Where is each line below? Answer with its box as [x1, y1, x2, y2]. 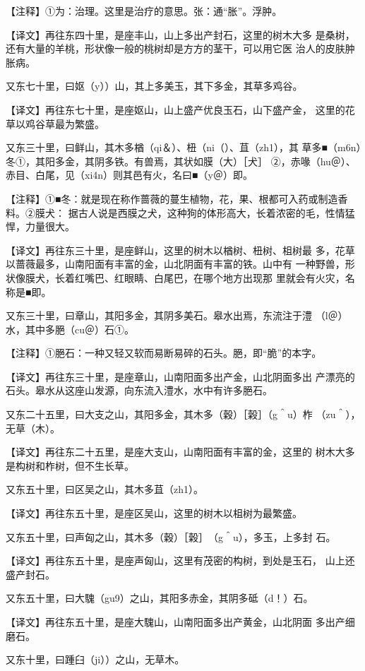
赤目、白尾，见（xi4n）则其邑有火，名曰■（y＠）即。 [6, 167, 253, 182]
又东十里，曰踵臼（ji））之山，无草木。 [6, 652, 185, 667]
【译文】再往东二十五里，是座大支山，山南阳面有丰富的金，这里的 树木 [6, 444, 335, 459]
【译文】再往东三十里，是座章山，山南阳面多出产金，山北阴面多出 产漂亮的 [6, 369, 355, 384]
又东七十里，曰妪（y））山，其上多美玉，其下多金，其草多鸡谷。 [6, 78, 303, 93]
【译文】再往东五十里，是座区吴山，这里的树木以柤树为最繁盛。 [6, 506, 302, 521]
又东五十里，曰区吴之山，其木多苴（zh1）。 [6, 482, 203, 497]
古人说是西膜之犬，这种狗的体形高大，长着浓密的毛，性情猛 [78, 205, 355, 220]
